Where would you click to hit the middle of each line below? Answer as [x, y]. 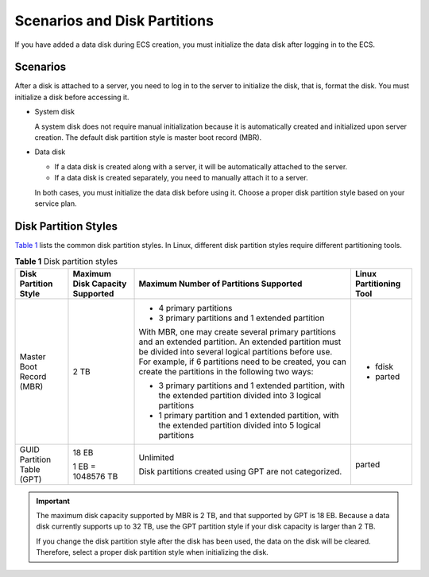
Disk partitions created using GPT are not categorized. [240, 471]
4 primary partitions [195, 308]
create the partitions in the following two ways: [226, 371]
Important [53, 501]
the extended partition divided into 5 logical [240, 425]
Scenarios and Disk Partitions [114, 21]
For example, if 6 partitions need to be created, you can [243, 362]
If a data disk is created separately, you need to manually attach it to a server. [182, 178]
